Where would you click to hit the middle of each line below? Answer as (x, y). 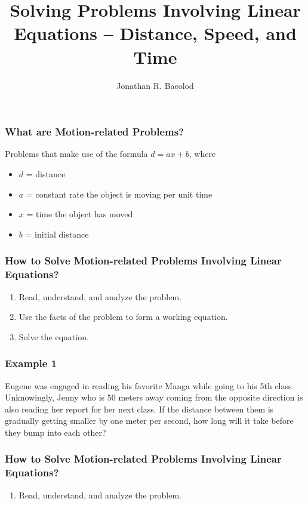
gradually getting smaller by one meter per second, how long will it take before (149, 421)
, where (202, 154)
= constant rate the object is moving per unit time (119, 194)
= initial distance (57, 234)
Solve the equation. (54, 336)
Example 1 (31, 363)
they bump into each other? (56, 432)
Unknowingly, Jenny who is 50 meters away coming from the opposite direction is (154, 397)
